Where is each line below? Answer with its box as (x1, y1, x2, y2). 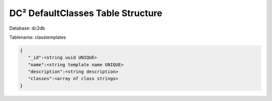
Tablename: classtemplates (9, 34, 66, 40)
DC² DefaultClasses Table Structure (9, 8, 163, 19)
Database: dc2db (9, 25, 45, 31)
